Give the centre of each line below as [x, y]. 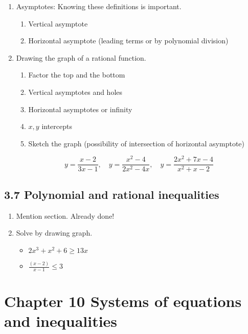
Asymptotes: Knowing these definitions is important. [99, 6]
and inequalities [61, 321]
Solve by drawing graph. [54, 233]
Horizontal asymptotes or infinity [80, 109]
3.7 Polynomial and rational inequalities [112, 194]
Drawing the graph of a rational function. [81, 57]
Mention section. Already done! [65, 215]
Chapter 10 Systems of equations [123, 301]
